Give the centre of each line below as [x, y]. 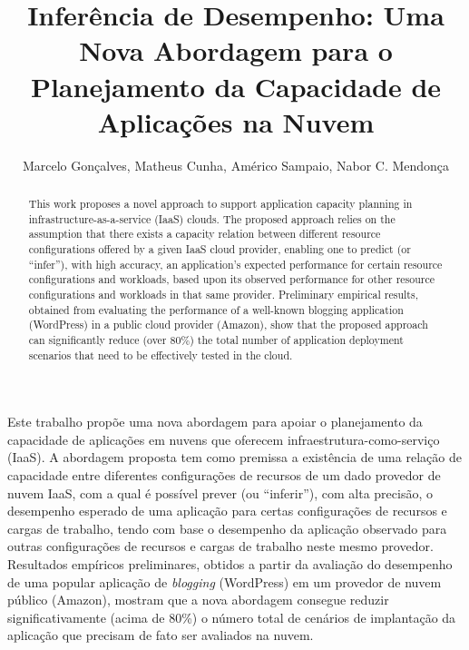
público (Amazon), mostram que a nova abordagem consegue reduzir [198, 600]
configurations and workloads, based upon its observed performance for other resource [232, 279]
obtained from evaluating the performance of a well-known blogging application [216, 309]
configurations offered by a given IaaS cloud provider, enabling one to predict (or [220, 249]
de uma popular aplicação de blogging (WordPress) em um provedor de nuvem [225, 581]
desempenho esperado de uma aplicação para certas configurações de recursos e [227, 511]
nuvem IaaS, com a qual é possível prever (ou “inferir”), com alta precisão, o [220, 492]
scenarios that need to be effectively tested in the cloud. [161, 355]
